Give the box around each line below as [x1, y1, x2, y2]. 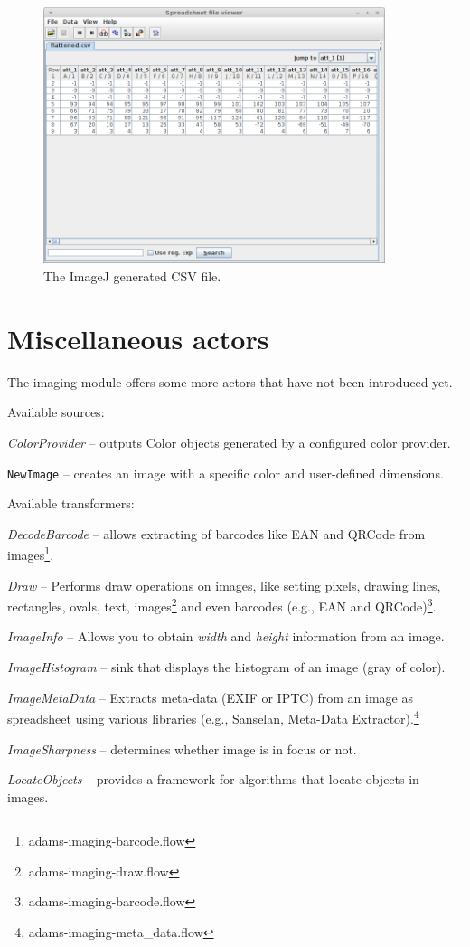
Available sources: [7, 402, 105, 421]
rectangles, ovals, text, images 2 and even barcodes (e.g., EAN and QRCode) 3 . [7, 594, 437, 615]
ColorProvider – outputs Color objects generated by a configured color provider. [7, 432, 451, 451]
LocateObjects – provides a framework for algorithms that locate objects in [7, 770, 419, 789]
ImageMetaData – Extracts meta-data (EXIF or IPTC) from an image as [7, 687, 414, 706]
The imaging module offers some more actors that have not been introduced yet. [7, 372, 453, 391]
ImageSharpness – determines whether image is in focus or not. [7, 739, 357, 758]
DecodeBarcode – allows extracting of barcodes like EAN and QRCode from [7, 524, 426, 543]
